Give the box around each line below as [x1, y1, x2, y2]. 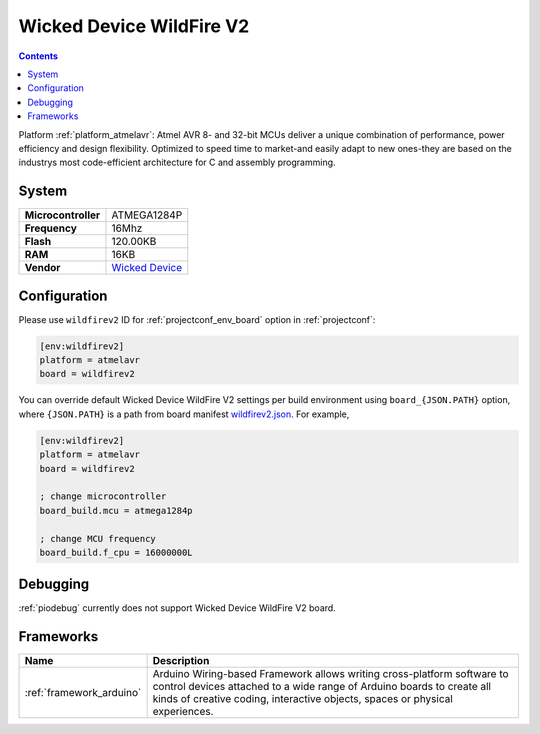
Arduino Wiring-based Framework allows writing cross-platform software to [152, 667, 509, 681]
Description [152, 654, 210, 668]
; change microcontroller [39, 491, 167, 502]
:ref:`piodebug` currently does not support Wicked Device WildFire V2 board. [18, 602, 337, 614]
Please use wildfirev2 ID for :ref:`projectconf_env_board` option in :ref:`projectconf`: [18, 313, 376, 325]
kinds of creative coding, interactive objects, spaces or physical [152, 692, 454, 706]
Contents [18, 50, 59, 62]
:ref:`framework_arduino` [24, 686, 142, 700]
